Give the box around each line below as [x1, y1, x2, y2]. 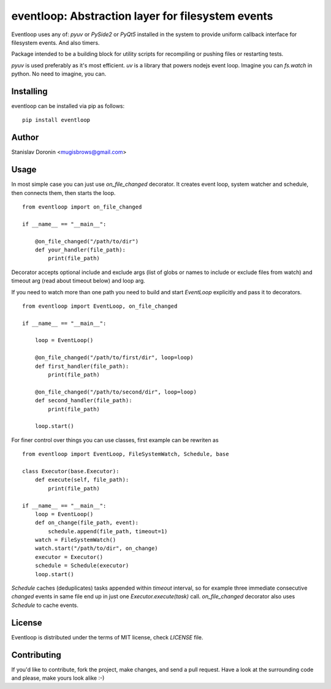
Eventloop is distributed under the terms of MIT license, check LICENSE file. [11, 633, 204, 641]
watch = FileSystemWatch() [34, 536, 116, 544]
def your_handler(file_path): [34, 246, 126, 253]
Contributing [11, 650, 61, 660]
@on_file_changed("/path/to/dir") [34, 238, 139, 245]
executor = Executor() [34, 554, 104, 560]
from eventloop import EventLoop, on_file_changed [22, 302, 178, 310]
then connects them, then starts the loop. [11, 189, 116, 196]
